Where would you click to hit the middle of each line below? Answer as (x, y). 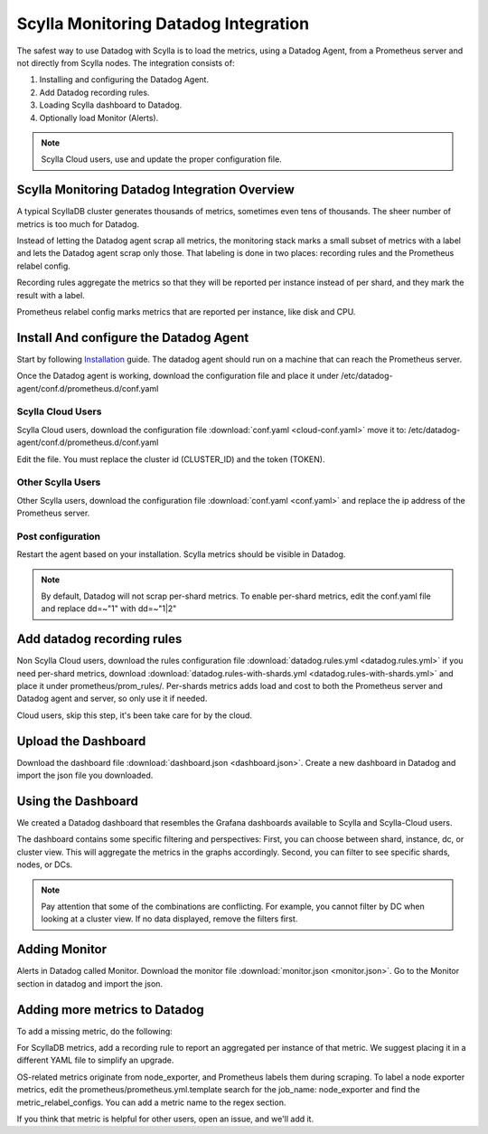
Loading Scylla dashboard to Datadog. (111, 105)
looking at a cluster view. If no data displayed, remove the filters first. (169, 919)
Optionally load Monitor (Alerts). (99, 118)
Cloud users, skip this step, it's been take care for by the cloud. (135, 715)
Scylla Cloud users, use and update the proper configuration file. (161, 159)
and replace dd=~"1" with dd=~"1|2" (109, 609)
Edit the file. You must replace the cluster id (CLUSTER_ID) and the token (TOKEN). (171, 459)
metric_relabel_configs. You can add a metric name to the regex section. (151, 1102)
